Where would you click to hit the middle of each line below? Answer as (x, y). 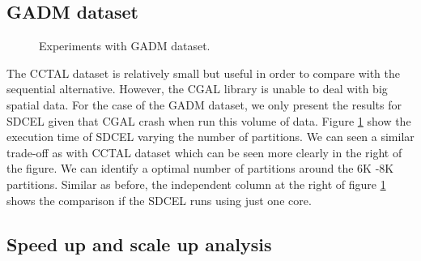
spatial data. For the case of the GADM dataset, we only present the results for (204, 104)
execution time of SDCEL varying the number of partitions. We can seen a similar (210, 137)
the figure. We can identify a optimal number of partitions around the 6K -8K (200, 168)
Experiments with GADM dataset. (125, 46)
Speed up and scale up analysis (139, 244)
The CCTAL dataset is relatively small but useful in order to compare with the (203, 73)
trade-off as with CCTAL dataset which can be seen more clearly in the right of (204, 152)
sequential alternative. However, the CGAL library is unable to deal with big (197, 89)
